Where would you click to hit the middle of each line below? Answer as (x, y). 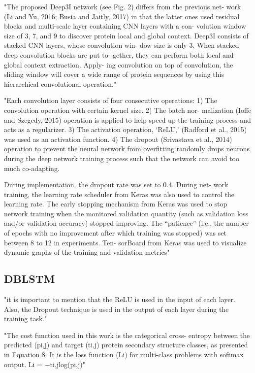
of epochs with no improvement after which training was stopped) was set (115, 233)
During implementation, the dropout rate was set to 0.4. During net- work (116, 185)
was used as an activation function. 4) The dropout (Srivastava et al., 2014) (118, 139)
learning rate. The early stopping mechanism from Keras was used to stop (116, 204)
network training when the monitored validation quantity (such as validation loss (126, 213)
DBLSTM (30, 279)
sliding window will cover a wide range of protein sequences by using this (114, 74)
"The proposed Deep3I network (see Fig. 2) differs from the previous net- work (123, 6)
